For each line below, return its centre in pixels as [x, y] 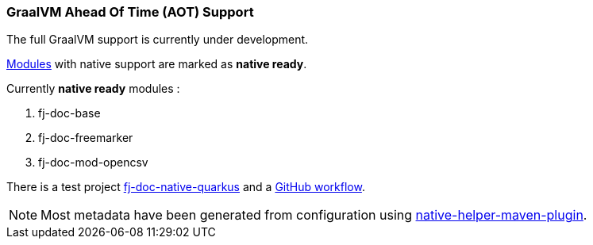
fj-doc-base [69, 113]
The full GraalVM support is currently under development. [158, 40]
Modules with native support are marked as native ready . [157, 64]
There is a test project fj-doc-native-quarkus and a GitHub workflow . [186, 187]
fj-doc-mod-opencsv [93, 163]
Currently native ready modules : [93, 89]
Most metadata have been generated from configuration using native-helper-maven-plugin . [314, 215]
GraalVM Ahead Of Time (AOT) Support [130, 12]
